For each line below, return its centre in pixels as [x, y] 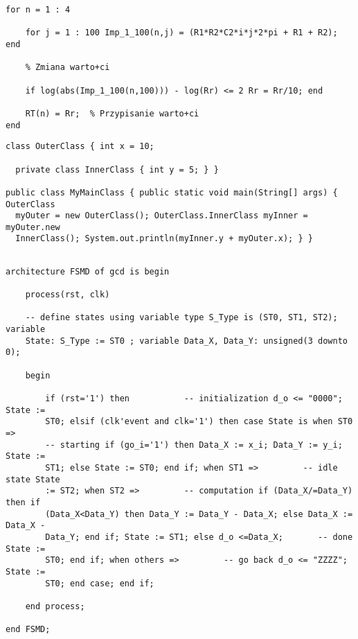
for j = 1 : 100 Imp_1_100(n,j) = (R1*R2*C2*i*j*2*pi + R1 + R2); [181, 33]
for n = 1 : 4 [38, 10]
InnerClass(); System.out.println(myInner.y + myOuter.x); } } [164, 239]
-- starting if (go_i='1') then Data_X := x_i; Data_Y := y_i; [194, 445]
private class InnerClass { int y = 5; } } [117, 169]
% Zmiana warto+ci [68, 68]
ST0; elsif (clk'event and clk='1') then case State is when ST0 [199, 422]
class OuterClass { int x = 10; [80, 147]
